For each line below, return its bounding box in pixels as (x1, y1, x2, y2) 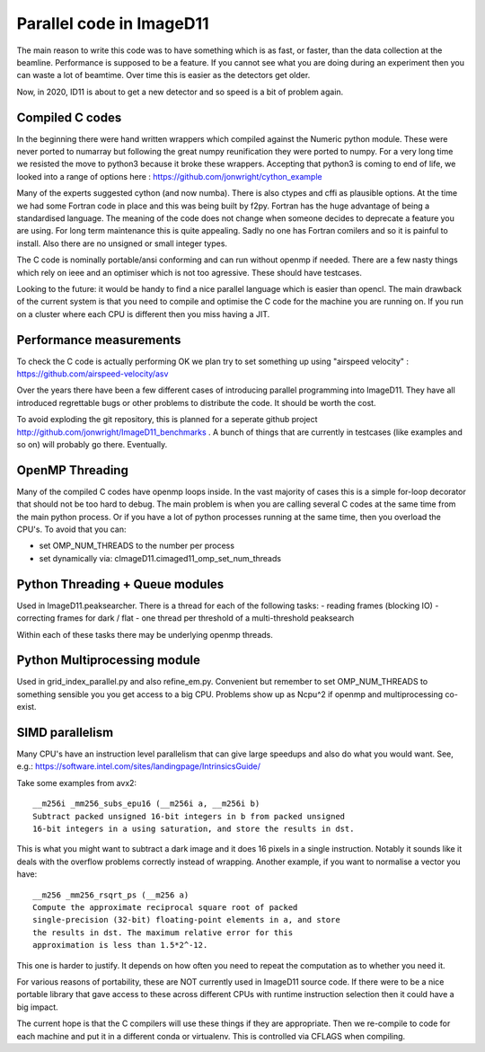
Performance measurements (16, 332, 181, 348)
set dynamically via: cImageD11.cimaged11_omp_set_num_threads (39, 553, 282, 563)
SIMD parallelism (16, 725, 114, 740)
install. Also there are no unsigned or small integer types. (16, 238, 228, 249)
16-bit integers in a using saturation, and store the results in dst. (32, 824, 355, 835)
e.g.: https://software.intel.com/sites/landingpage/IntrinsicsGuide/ (16, 761, 260, 772)
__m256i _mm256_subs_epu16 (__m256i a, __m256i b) (32, 799, 260, 809)
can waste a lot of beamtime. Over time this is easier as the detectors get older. (16, 70, 311, 81)
